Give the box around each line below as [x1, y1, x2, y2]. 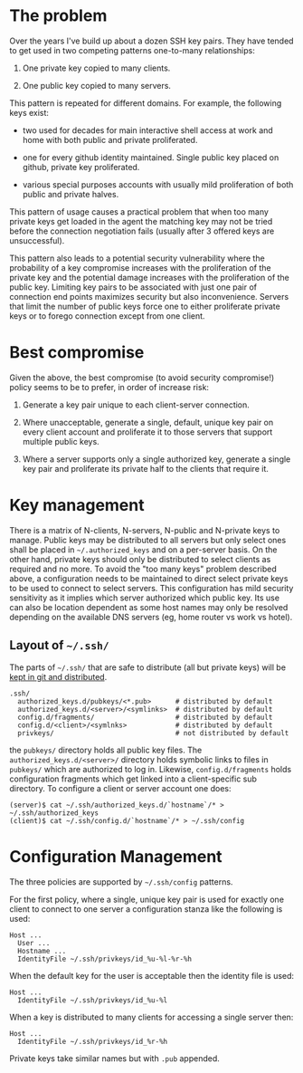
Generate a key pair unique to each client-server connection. [22, 399, 251, 410]
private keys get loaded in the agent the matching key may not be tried [9, 216, 273, 226]
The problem [9, 5, 108, 26]
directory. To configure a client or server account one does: [9, 782, 232, 793]
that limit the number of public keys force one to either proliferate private [9, 301, 280, 311]
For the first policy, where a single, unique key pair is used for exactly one [9, 894, 285, 905]
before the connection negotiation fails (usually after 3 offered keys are [9, 225, 275, 236]
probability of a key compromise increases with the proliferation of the [9, 262, 271, 273]
